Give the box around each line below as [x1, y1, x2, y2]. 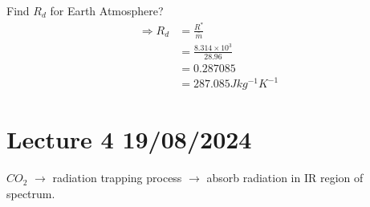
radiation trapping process [52, 169, 182, 186]
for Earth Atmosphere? [50, 2, 164, 18]
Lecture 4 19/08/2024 [6, 123, 252, 156]
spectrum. [6, 185, 55, 201]
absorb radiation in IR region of [206, 169, 364, 186]
